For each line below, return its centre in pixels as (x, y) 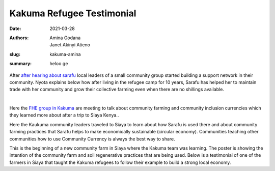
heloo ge (59, 64)
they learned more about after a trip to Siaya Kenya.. (64, 115)
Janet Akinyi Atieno (70, 45)
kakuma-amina (65, 54)
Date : (15, 28)
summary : (21, 64)
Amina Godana (65, 38)
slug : (15, 54)
